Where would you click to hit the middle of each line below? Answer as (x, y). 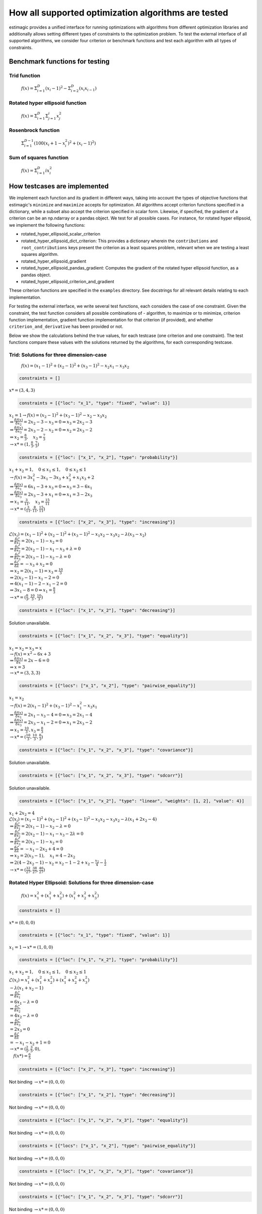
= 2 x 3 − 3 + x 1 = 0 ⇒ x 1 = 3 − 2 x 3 (58, 495)
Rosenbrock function (34, 130)
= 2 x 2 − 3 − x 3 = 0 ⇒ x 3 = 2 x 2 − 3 (58, 422)
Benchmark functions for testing (59, 61)
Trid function (25, 75)
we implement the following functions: (47, 225)
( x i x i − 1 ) (88, 89)
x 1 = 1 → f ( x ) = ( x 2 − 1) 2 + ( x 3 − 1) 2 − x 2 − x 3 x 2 (58, 415)
